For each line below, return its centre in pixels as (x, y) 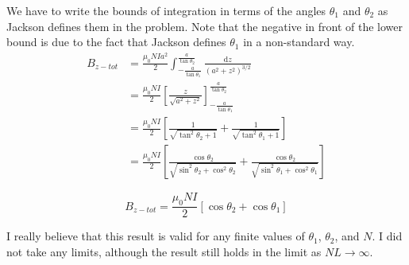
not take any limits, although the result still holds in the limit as (164, 251)
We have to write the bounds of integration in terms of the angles (166, 10)
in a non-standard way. (299, 42)
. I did (387, 236)
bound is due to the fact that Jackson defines (116, 42)
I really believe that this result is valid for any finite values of (156, 236)
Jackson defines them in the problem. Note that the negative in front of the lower (204, 26)
